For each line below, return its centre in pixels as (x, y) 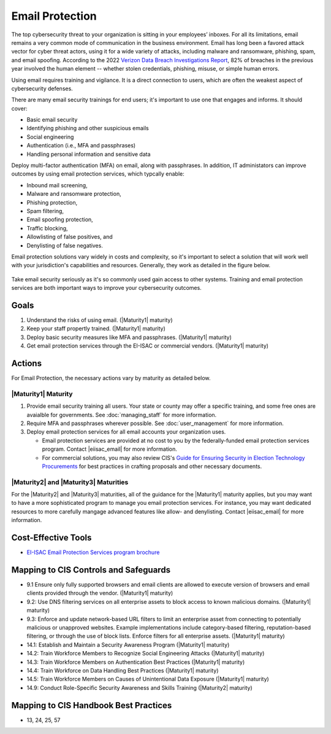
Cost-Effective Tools (51, 538)
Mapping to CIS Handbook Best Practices (92, 705)
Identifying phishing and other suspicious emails (88, 128)
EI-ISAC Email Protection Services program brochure (93, 552)
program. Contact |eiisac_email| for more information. (110, 449)
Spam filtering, (45, 211)
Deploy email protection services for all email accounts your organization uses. (126, 432)
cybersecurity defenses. (42, 88)
